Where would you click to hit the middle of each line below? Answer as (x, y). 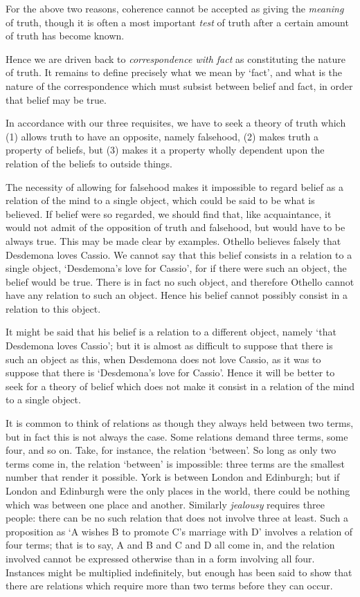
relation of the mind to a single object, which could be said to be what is (160, 200)
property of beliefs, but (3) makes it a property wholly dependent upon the (165, 150)
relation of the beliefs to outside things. (89, 163)
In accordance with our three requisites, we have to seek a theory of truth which (176, 123)
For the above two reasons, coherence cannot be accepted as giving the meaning (175, 8)
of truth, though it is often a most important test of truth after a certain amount (177, 22)
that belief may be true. (56, 99)
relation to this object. (53, 308)
